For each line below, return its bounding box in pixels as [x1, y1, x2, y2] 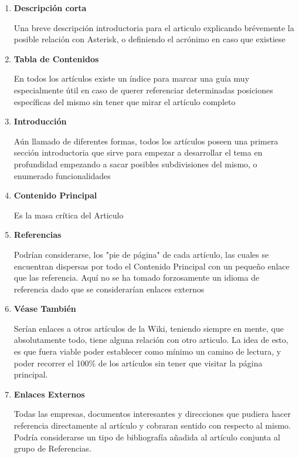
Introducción [13, 115, 67, 127]
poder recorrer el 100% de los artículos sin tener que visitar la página [13, 356, 263, 369]
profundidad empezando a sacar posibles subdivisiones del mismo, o [13, 157, 257, 170]
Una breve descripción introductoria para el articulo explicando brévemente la [13, 21, 294, 33]
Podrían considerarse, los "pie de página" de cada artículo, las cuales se [13, 248, 269, 260]
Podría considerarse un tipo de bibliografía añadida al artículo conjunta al [13, 430, 280, 443]
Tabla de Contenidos [13, 52, 99, 65]
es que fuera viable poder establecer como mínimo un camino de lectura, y [13, 345, 281, 358]
